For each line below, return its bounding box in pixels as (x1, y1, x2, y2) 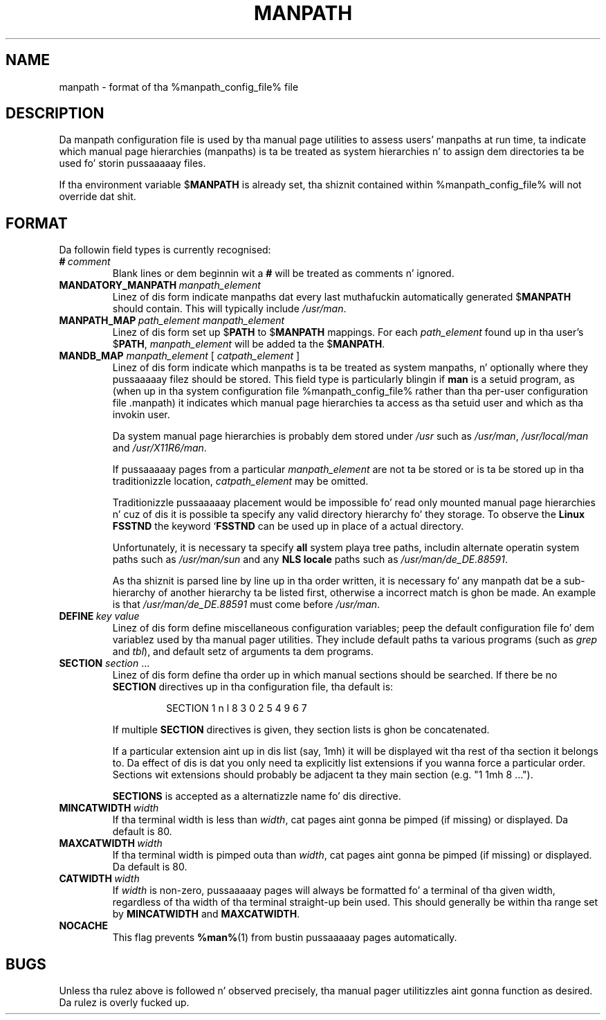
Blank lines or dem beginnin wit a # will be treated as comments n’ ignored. (112, 267, 454, 280)
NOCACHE (59, 920, 109, 932)
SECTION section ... (59, 657, 150, 670)
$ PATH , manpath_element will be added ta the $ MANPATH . (112, 338, 385, 350)
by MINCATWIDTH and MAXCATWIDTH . (112, 908, 300, 920)
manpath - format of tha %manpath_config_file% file (59, 80, 299, 93)
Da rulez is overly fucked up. (59, 996, 190, 1009)
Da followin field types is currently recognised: (59, 244, 271, 256)
